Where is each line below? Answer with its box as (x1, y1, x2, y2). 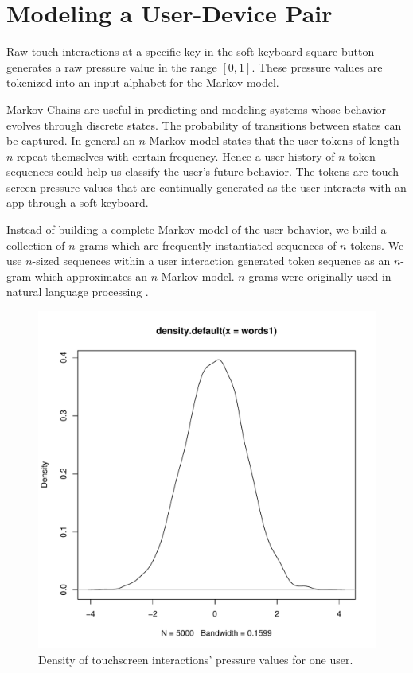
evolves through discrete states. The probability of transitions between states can (6, 116, 402, 133)
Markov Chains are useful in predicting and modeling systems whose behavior (6, 100, 387, 117)
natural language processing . (6, 283, 149, 300)
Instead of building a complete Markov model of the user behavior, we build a (6, 221, 387, 238)
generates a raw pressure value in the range (6, 58, 217, 75)
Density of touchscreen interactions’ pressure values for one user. (38, 651, 353, 667)
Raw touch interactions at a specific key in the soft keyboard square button (6, 43, 375, 60)
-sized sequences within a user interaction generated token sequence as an (32, 252, 391, 269)
